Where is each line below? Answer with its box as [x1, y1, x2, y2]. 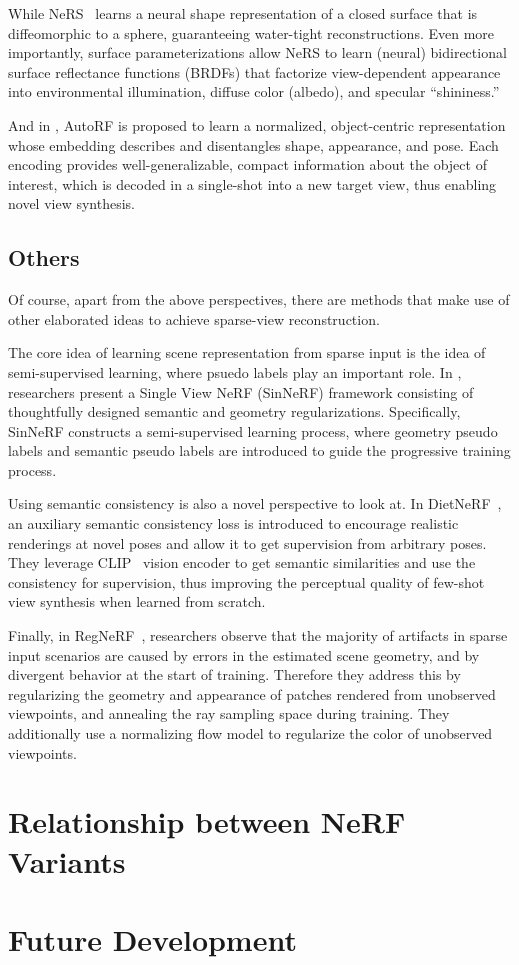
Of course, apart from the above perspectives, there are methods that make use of [8, 289, 510, 310]
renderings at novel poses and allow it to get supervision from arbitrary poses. [8, 532, 487, 553]
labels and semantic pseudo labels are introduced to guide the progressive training [8, 440, 511, 461]
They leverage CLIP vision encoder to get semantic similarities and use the [8, 552, 476, 573]
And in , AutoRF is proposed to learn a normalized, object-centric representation [8, 114, 506, 135]
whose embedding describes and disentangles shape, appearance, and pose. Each [8, 134, 499, 155]
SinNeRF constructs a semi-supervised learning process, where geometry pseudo [8, 420, 498, 441]
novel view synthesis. [8, 193, 135, 214]
